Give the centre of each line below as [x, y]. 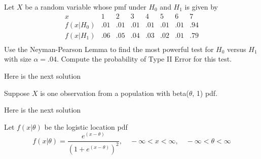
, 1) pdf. [205, 93]
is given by [201, 7]
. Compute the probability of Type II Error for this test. [144, 59]
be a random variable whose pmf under [86, 7]
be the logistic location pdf [86, 126]
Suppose [17, 93]
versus [237, 49]
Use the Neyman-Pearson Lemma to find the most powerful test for [109, 49]
